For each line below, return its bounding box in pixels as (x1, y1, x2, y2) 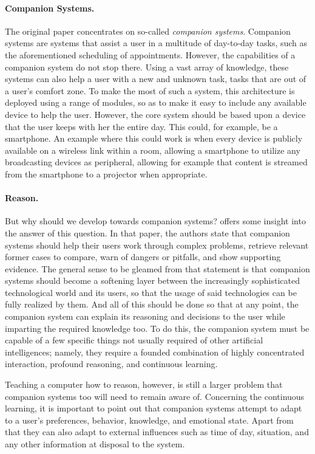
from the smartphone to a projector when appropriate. (5, 167, 208, 180)
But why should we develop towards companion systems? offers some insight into (5, 215, 306, 227)
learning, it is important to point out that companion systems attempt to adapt (5, 402, 302, 414)
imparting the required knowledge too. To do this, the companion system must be (5, 322, 310, 334)
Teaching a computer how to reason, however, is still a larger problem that (5, 378, 283, 391)
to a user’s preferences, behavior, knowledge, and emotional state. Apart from (5, 413, 294, 426)
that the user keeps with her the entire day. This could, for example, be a (5, 120, 278, 132)
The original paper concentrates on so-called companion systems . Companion (5, 24, 291, 37)
